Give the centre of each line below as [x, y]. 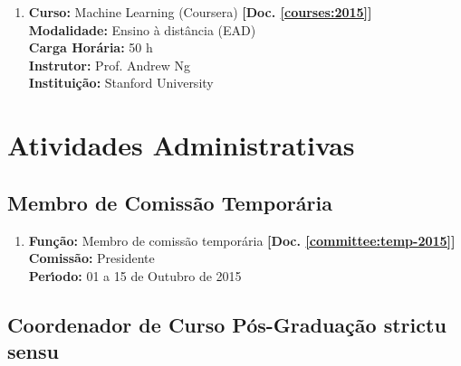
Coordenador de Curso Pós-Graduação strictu [227, 324]
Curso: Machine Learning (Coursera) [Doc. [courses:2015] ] [200, 12]
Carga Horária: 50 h [91, 47]
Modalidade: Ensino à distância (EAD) [142, 29]
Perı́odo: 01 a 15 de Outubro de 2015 [135, 275]
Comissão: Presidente [91, 258]
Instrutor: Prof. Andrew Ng [110, 65]
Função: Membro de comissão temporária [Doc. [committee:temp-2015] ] [242, 240]
